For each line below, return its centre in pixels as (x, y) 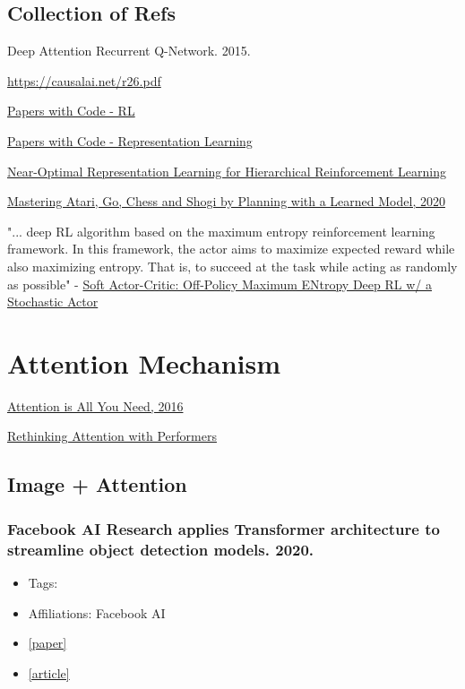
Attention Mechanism (144, 362)
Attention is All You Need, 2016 (95, 405)
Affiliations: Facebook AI (97, 612)
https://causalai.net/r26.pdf (84, 80)
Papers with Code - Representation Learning (130, 140)
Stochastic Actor (53, 301)
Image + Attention (97, 484)
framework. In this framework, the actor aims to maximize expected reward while (231, 249)
